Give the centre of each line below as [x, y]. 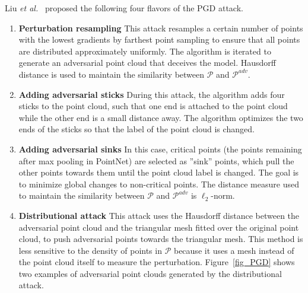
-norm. [223, 195]
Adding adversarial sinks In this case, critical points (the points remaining [160, 149]
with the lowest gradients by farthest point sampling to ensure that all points [159, 39]
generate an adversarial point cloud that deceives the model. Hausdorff [147, 63]
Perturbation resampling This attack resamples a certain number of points [161, 28]
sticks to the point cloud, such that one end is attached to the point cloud [153, 106]
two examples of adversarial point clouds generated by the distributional [150, 273]
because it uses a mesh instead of [234, 250]
